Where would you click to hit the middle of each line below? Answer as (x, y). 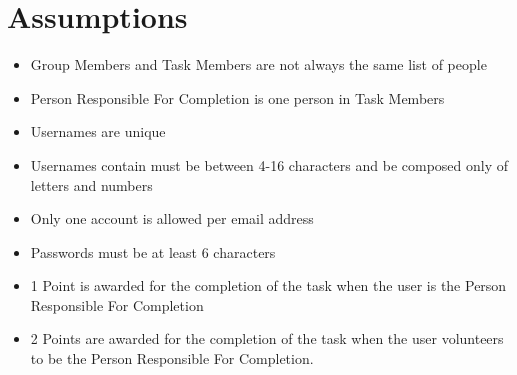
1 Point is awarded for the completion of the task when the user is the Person (268, 285)
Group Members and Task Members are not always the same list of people (258, 64)
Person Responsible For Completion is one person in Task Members (237, 97)
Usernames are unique (98, 131)
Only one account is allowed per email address (172, 218)
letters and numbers (91, 184)
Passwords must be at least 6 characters (153, 251)
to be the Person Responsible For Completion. (172, 358)
